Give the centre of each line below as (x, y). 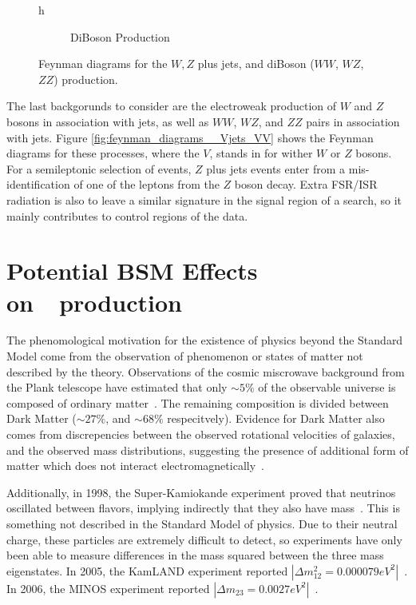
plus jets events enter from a (276, 168)
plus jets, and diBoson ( (256, 64)
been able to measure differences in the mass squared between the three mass (195, 555)
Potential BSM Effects (132, 271)
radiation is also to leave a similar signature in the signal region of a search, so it (204, 199)
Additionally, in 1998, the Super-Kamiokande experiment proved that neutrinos (201, 492)
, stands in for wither (261, 153)
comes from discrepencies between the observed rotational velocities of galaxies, (201, 434)
